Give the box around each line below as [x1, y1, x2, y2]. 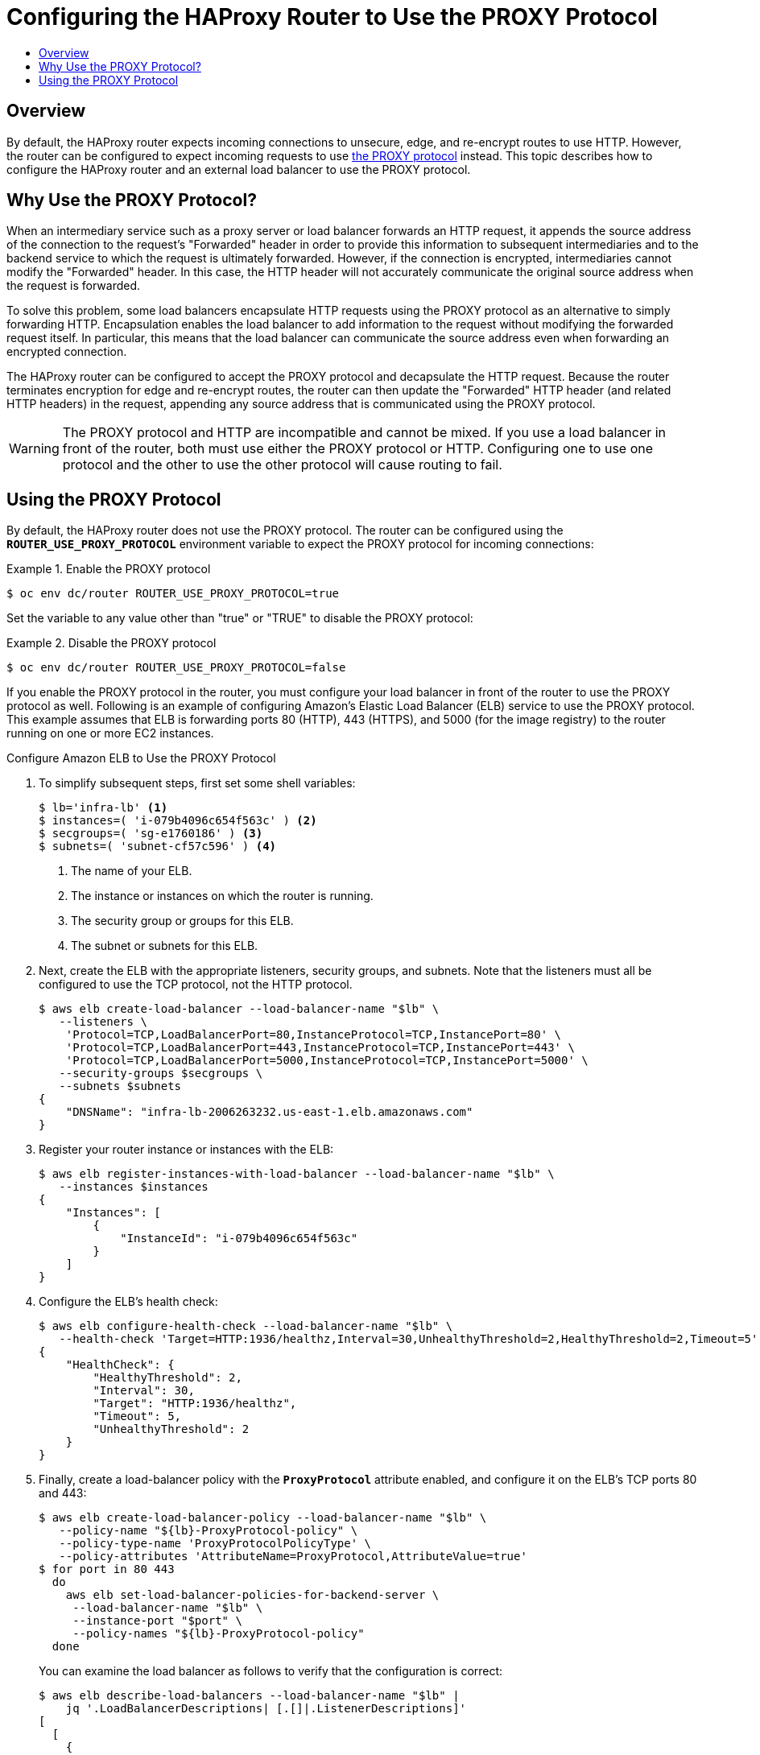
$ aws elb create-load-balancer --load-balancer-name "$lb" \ [39, 1002, 440, 1016]
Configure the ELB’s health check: [39, 1295, 218, 1309]
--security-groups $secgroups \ [59, 1067, 263, 1080]
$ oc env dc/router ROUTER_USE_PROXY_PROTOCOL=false [6, 661, 346, 675]
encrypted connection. [6, 345, 127, 359]
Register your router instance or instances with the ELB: [39, 1142, 334, 1157]
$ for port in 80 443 [39, 1563, 175, 1576]
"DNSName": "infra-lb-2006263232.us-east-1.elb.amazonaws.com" [65, 1105, 473, 1119]
